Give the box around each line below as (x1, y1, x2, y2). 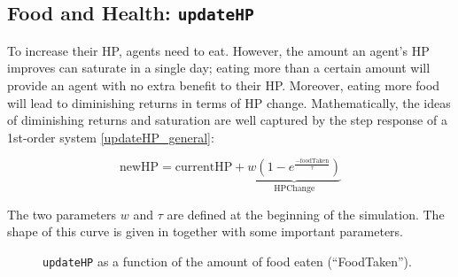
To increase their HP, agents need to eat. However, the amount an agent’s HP (7, 41, 430, 59)
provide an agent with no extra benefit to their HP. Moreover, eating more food (7, 75, 440, 94)
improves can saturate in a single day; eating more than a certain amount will (7, 58, 431, 77)
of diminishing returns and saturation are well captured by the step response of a (7, 111, 447, 129)
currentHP (175, 161, 233, 174)
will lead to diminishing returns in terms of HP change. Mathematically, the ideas (7, 93, 451, 112)
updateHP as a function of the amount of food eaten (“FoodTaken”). (43, 251, 412, 270)
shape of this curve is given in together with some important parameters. (7, 222, 404, 241)
